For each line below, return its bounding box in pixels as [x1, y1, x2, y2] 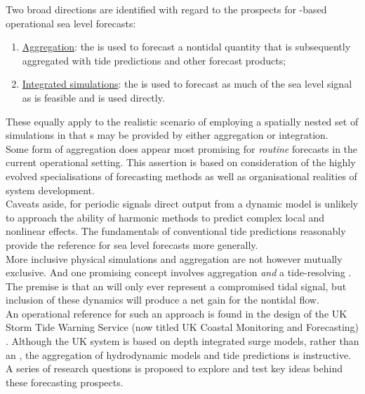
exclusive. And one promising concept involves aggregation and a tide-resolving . [6, 265, 352, 280]
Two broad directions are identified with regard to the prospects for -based [6, 2, 327, 16]
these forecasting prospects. [6, 374, 124, 389]
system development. [6, 182, 95, 197]
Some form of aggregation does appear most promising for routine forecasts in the [6, 141, 358, 156]
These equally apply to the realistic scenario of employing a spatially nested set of [6, 114, 359, 128]
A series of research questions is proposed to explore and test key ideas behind [6, 361, 343, 376]
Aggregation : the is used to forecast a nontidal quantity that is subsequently [22, 39, 351, 54]
